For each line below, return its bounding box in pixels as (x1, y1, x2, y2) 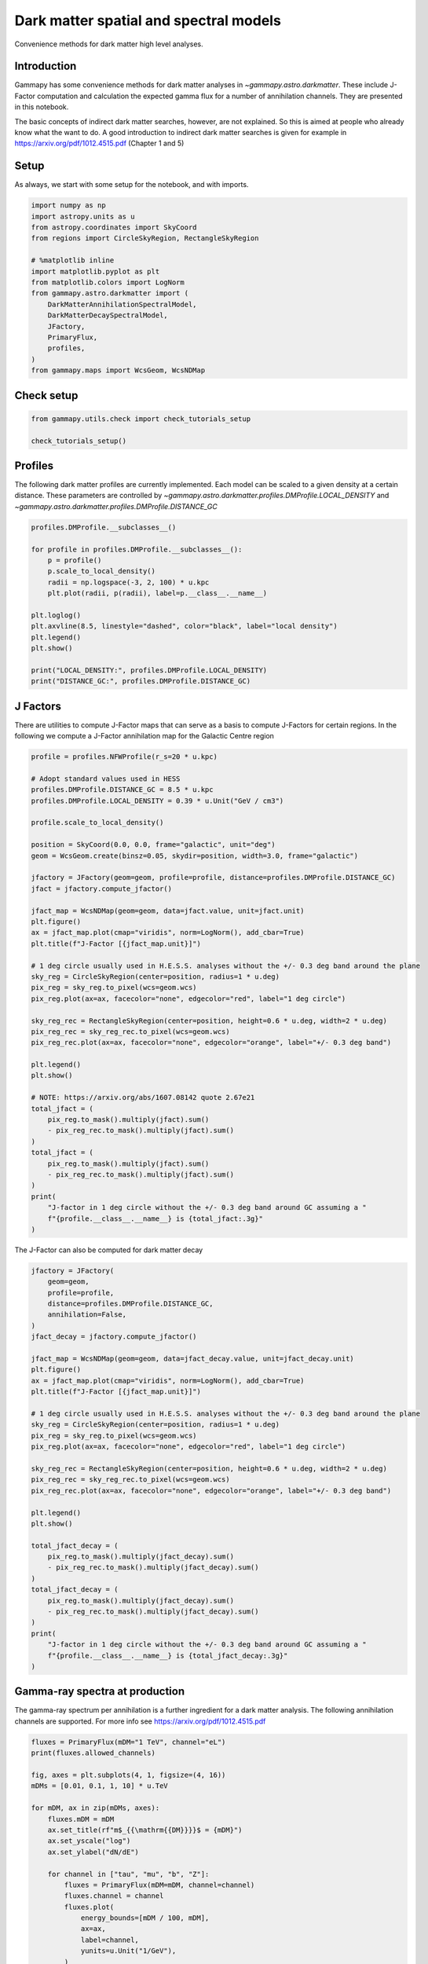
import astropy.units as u (31, 212, 135, 221)
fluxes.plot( (64, 1902, 115, 1911)
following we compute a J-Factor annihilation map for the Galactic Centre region (14, 731, 275, 741)
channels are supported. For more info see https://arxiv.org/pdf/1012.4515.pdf (14, 1717, 266, 1726)
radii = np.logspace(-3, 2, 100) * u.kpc (47, 577, 210, 587)
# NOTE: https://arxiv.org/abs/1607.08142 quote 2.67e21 (31, 1093, 255, 1102)
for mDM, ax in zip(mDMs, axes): (31, 1804, 160, 1812)
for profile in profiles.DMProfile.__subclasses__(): (31, 544, 243, 554)
